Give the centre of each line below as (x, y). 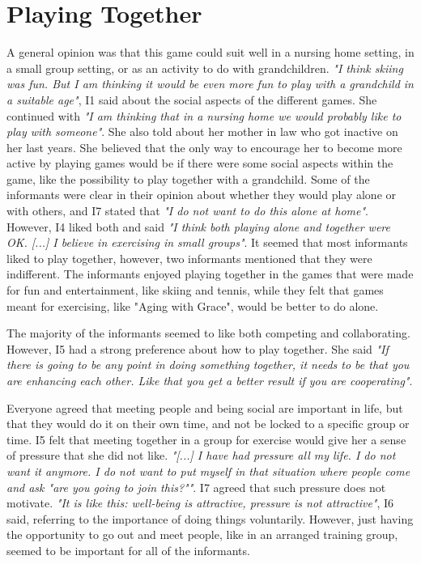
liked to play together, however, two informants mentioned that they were (189, 258)
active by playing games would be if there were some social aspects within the (200, 163)
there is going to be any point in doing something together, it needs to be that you (208, 365)
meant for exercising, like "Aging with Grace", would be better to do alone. (193, 305)
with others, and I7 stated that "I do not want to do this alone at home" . (187, 211)
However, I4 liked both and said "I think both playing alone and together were (198, 226)
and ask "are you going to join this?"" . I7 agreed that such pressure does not (196, 487)
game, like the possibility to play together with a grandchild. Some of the (188, 178)
